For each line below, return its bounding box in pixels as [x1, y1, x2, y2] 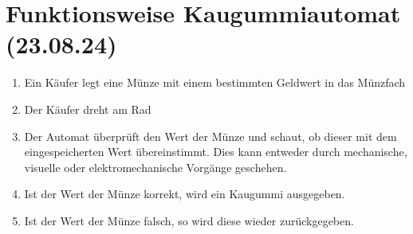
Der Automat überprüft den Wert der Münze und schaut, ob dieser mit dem [24, 127, 397, 144]
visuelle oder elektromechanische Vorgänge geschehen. [24, 158, 287, 175]
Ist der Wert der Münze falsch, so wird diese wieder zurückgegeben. [24, 212, 354, 228]
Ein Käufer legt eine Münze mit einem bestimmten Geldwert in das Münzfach [24, 74, 406, 91]
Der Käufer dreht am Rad [24, 100, 151, 117]
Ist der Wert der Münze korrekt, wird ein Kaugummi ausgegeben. [24, 185, 345, 202]
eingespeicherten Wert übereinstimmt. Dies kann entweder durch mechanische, [24, 143, 407, 160]
